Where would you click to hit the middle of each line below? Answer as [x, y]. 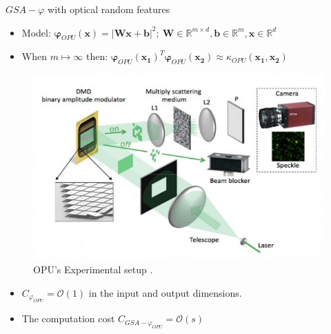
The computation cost [68, 318]
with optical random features [109, 9]
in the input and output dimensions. [165, 292]
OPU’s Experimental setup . [93, 269]
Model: [36, 32]
